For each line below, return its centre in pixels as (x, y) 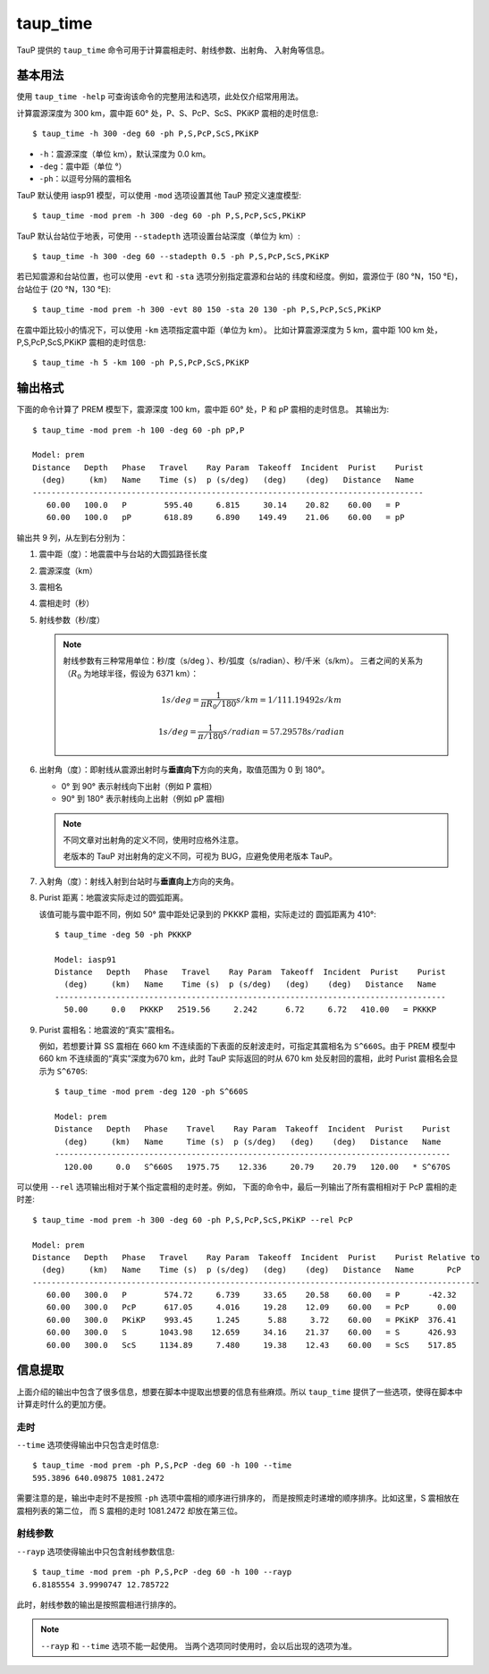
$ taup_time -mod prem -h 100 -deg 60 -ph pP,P (139, 430)
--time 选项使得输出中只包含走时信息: (88, 1445)
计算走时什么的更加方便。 (63, 1404)
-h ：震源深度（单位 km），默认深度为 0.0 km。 (125, 154)
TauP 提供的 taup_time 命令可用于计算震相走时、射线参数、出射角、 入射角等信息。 (173, 50)
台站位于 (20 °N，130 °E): (64, 289)
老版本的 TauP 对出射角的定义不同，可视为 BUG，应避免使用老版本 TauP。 (200, 856)
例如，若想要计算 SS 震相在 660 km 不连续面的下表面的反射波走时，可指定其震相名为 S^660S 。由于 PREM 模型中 (247, 1047)
